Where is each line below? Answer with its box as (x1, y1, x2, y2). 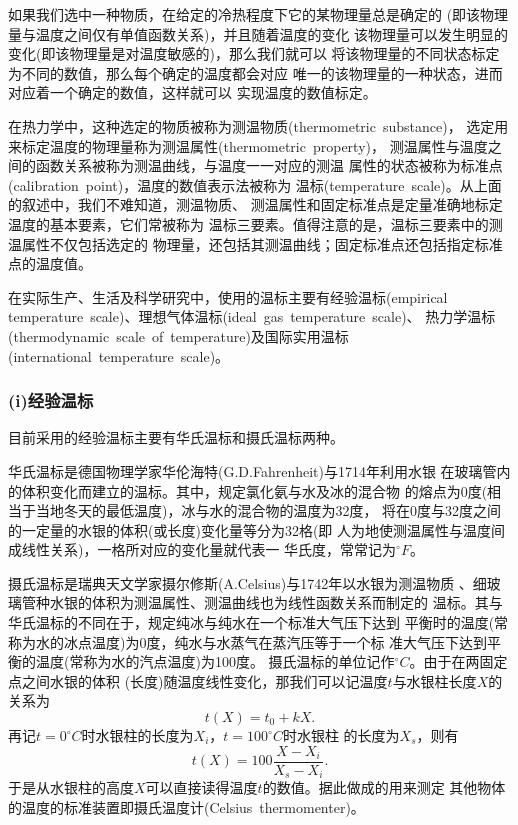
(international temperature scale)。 (8, 345, 230, 366)
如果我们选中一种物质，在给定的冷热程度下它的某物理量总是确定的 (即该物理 (8, 4, 509, 24)
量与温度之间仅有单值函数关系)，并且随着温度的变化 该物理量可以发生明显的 (8, 23, 509, 44)
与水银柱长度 (392, 670, 477, 691)
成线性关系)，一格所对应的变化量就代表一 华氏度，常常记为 (8, 539, 397, 560)
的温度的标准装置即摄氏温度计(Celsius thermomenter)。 (8, 796, 365, 817)
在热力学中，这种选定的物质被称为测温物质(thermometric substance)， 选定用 (8, 115, 509, 136)
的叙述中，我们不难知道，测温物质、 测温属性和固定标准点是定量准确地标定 (8, 194, 503, 215)
